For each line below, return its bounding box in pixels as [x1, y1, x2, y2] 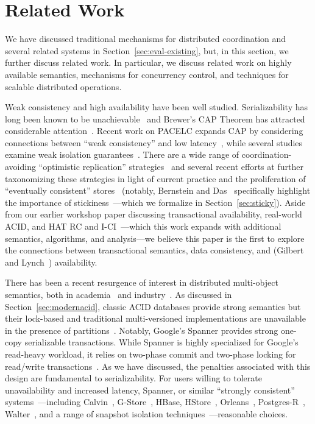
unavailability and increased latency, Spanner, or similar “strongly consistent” [5, 383, 295, 396]
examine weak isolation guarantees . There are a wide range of [5, 148, 239, 161]
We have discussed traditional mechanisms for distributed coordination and [5, 32, 286, 45]
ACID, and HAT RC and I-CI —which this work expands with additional [5, 220, 281, 233]
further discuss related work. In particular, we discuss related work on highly [5, 56, 292, 69]
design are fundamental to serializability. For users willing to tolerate [5, 372, 262, 384]
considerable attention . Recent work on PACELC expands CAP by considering [5, 124, 303, 137]
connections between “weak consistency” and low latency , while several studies [5, 136, 303, 149]
